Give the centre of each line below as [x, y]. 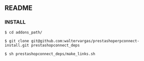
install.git [17, 45]
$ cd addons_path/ [23, 32]
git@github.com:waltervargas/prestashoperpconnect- [85, 41]
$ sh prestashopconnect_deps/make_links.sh [50, 54]
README [18, 8]
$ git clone [17, 41]
